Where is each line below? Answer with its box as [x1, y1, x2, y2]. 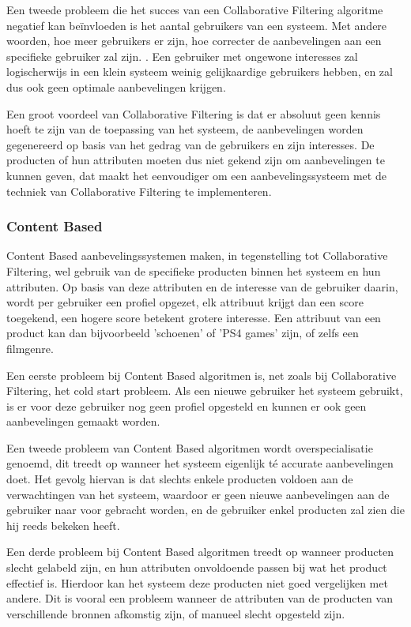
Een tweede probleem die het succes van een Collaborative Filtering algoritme [6, 2, 383, 17]
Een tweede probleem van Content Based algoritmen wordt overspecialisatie [6, 439, 373, 456]
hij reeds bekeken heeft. [6, 516, 120, 533]
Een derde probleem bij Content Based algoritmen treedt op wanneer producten [6, 543, 394, 560]
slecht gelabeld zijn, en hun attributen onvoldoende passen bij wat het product [6, 559, 387, 576]
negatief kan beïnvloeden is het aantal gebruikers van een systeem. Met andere [6, 17, 387, 33]
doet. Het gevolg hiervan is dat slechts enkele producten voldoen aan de [6, 471, 353, 487]
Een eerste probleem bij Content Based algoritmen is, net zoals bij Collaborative [6, 366, 397, 383]
